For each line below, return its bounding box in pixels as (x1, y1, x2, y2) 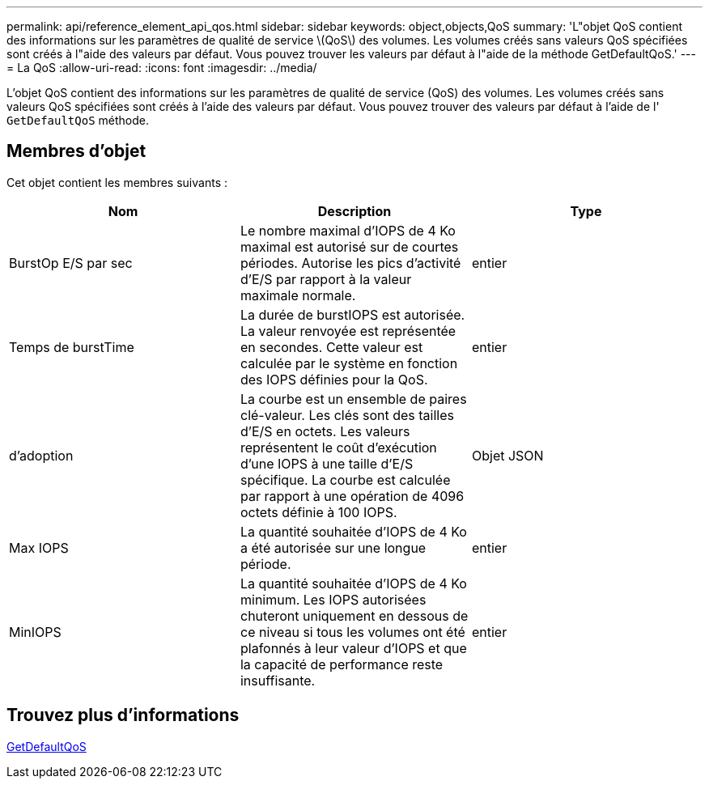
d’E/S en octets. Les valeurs (240, 422, 410, 439)
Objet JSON (471, 447, 544, 464)
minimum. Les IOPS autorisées (240, 591, 427, 608)
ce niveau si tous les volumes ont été (240, 623, 465, 640)
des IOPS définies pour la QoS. (240, 371, 428, 388)
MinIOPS (9, 623, 62, 640)
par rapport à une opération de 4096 (240, 487, 465, 504)
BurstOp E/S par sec (9, 254, 133, 271)
